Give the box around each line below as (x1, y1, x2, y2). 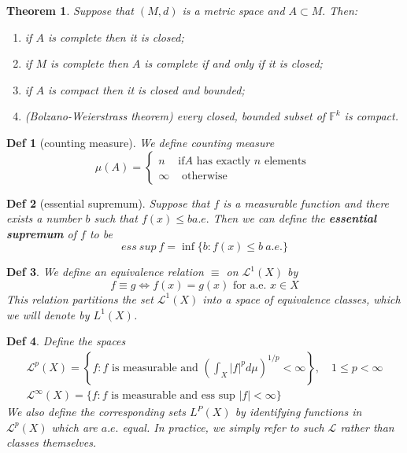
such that (94, 210, 138, 226)
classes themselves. (6, 434, 97, 451)
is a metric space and (182, 2, 285, 18)
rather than (340, 418, 394, 435)
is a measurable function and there (223, 194, 390, 211)
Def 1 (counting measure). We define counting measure (6, 134, 275, 150)
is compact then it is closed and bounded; (47, 81, 245, 98)
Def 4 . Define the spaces (6, 333, 126, 349)
